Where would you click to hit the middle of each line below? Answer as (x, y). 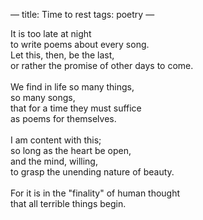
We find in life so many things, (72, 87)
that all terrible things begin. (68, 203)
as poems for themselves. (63, 118)
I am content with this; (56, 140)
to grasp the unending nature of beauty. (92, 172)
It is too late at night (51, 33)
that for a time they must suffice (76, 108)
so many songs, (43, 97)
